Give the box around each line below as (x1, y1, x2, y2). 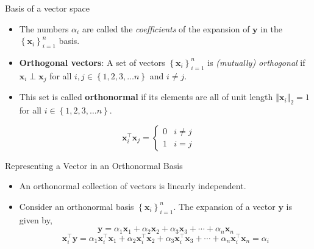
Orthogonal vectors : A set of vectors (19, 56, 165, 68)
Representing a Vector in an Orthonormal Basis (5, 159, 183, 171)
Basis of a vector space (5, 2, 90, 14)
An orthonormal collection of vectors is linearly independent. (19, 179, 246, 192)
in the (260, 22, 283, 35)
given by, (19, 213, 52, 226)
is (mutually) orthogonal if (207, 56, 305, 68)
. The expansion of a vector (173, 200, 276, 212)
